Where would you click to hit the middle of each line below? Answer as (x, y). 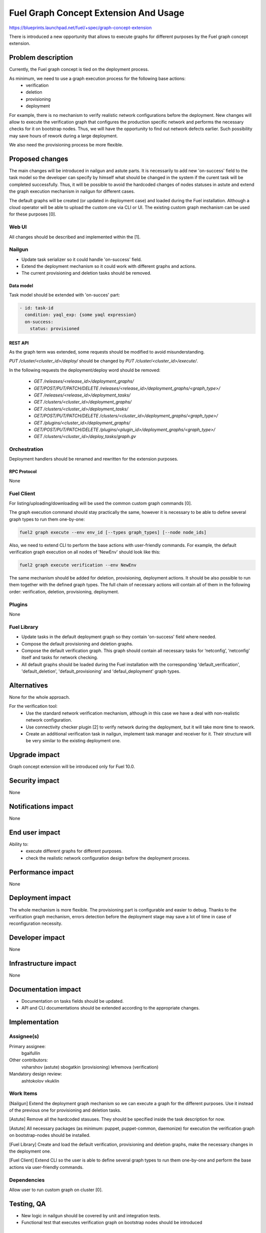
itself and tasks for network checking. (60, 657)
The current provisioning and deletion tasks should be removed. (86, 273)
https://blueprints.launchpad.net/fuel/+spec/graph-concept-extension (81, 28)
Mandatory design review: (36, 1074)
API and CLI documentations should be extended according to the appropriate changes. (111, 1008)
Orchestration (26, 449)
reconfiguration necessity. (36, 924)
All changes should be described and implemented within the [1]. (75, 237)
